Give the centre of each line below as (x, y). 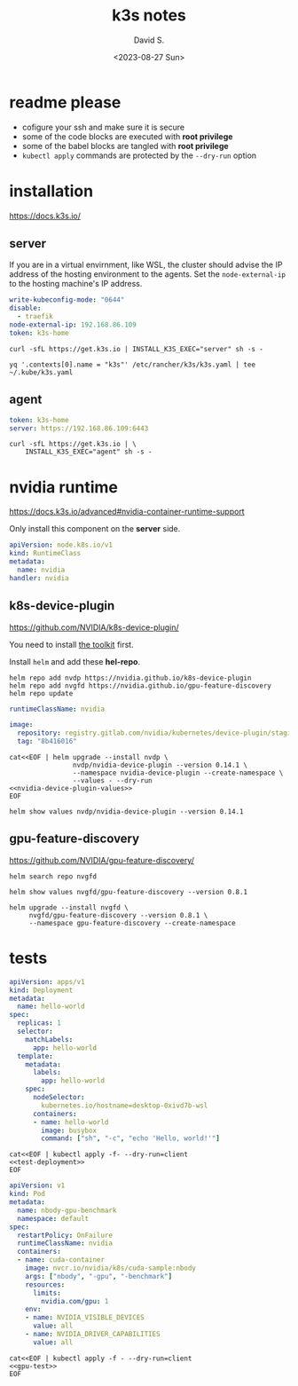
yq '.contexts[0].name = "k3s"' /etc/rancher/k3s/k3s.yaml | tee (132, 365)
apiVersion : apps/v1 (47, 981)
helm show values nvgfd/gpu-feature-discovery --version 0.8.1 (129, 892)
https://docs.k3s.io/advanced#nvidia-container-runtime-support (127, 512)
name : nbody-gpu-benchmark (67, 1210)
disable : (25, 308)
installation (51, 191)
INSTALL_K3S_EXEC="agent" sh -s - (89, 452)
